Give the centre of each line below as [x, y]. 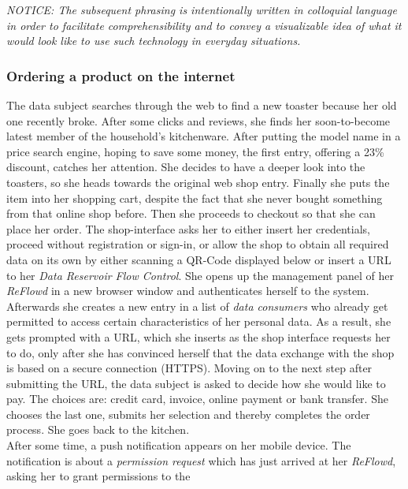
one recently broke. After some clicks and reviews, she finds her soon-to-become [198, 120]
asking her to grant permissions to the [98, 476]
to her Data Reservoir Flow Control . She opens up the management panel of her [200, 275]
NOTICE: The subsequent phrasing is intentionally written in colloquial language [202, 9]
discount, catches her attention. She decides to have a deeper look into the [186, 167]
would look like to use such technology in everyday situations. [154, 41]
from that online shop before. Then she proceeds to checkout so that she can [191, 213]
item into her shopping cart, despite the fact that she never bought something [195, 198]
